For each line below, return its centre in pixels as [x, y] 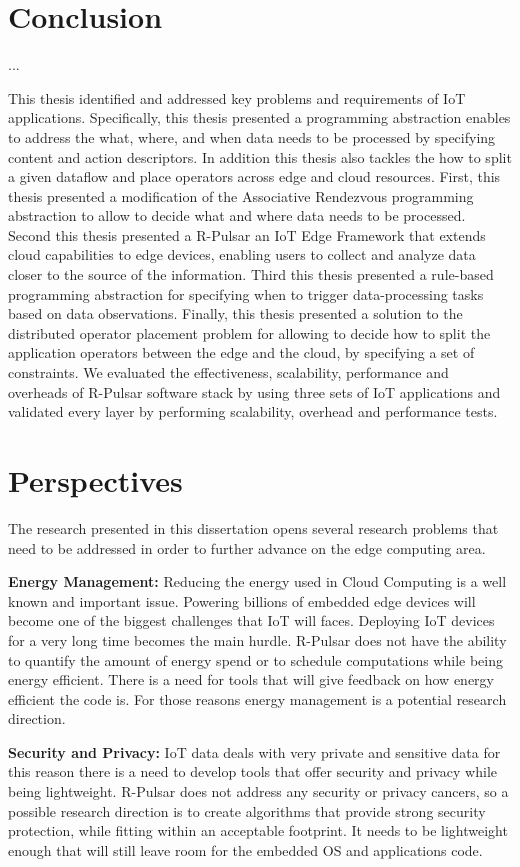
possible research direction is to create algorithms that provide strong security [247, 810]
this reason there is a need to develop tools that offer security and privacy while [252, 771]
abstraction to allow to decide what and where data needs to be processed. [237, 215]
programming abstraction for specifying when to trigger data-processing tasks [246, 293]
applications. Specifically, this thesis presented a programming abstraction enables [259, 117]
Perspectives [95, 480]
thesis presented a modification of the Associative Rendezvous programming [241, 195]
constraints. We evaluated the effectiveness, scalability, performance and [228, 372]
